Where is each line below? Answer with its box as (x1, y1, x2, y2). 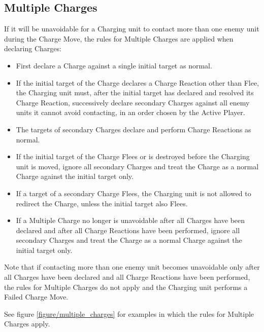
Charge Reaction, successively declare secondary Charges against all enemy (16, 97, 250, 107)
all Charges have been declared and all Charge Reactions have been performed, (4, 272, 250, 282)
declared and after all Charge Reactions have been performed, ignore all (16, 225, 240, 235)
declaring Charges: (4, 43, 61, 54)
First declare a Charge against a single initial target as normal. (16, 60, 212, 70)
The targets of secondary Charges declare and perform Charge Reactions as (16, 124, 251, 134)
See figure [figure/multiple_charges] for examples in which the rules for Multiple (4, 308, 254, 319)
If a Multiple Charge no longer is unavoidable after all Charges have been (16, 215, 245, 226)
